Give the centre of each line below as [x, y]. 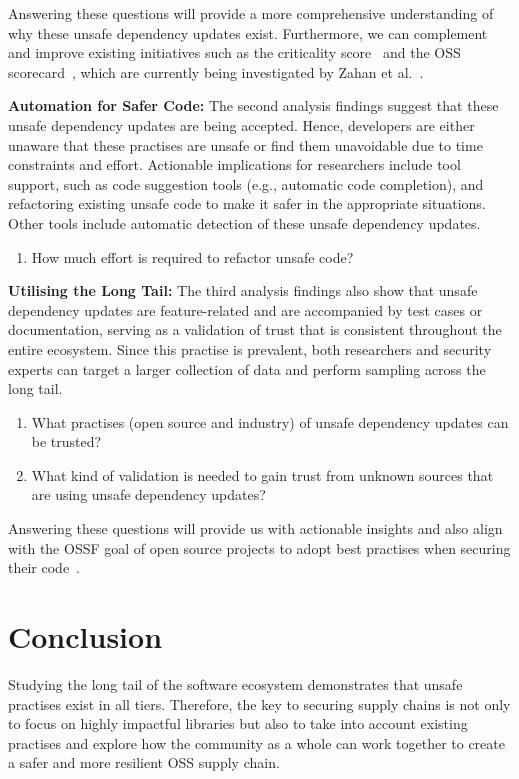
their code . [44, 567]
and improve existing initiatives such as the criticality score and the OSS [234, 52]
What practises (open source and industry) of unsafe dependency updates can [270, 421]
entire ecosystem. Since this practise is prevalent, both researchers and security [250, 348]
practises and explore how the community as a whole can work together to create [256, 742]
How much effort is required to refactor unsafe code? [192, 256]
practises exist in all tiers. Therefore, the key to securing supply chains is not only [259, 703]
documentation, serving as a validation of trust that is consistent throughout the [255, 329]
